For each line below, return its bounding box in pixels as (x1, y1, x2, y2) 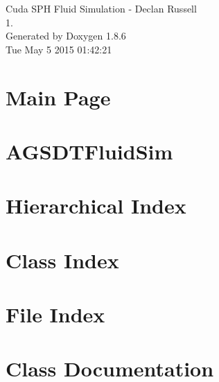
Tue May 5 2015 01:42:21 (6, 42, 112, 56)
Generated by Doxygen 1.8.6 (6, 28, 126, 43)
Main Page (6, 83, 111, 111)
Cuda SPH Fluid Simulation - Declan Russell (6, 1, 197, 15)
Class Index (6, 245, 119, 274)
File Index (6, 300, 105, 329)
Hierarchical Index (6, 191, 186, 220)
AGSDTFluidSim (6, 137, 173, 165)
